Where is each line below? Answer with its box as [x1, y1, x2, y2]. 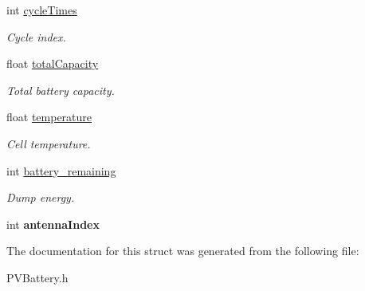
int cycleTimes [6, 2, 77, 18]
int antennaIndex [6, 215, 100, 232]
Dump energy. [6, 189, 75, 206]
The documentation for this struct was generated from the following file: [6, 242, 359, 259]
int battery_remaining [6, 162, 116, 179]
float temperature [6, 108, 92, 125]
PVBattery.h [6, 269, 69, 285]
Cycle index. [6, 28, 66, 45]
